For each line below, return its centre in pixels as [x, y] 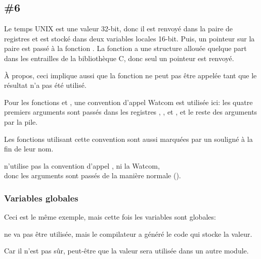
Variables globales [41, 198]
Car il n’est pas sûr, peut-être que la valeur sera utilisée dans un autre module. [126, 251]
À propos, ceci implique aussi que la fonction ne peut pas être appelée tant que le [130, 75]
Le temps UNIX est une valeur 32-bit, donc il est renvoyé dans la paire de [119, 29]
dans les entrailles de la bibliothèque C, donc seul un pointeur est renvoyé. [119, 58]
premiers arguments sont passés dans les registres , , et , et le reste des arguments [131, 112]
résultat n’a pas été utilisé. [45, 85]
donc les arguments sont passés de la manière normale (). [93, 175]
